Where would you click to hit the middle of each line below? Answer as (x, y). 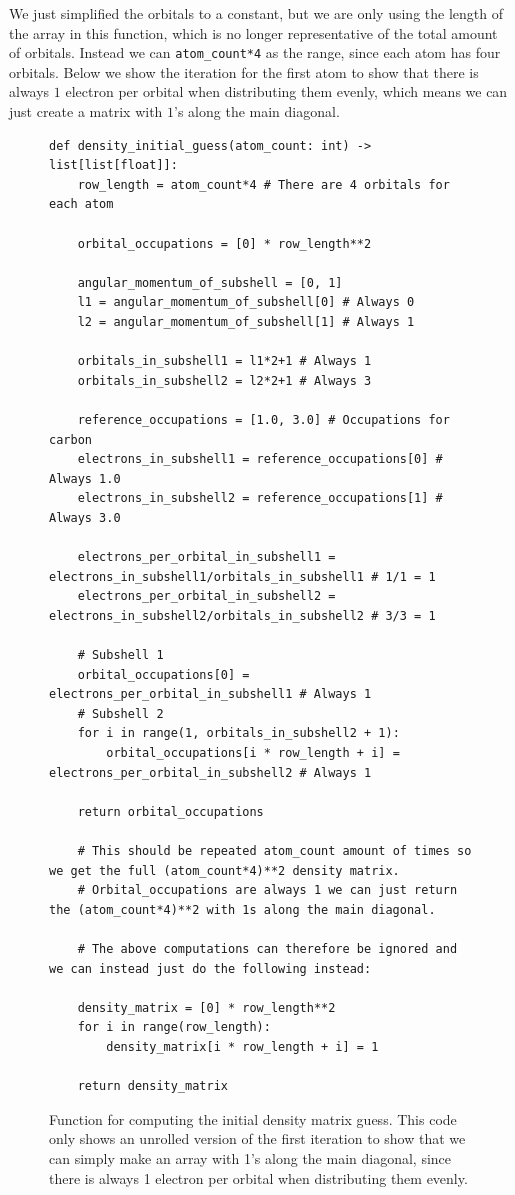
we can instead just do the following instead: (210, 968)
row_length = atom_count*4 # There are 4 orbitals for (263, 184)
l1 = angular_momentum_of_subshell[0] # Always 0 (246, 302)
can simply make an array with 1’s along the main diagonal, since (250, 1157)
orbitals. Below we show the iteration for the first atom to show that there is (244, 71)
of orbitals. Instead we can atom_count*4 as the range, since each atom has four (255, 52)
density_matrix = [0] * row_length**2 (206, 1007)
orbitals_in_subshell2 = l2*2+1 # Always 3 (224, 380)
